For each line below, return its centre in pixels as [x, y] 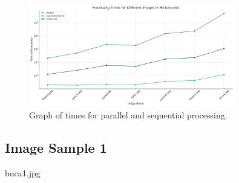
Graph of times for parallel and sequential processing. [128, 114]
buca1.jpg [23, 172]
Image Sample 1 [56, 147]
